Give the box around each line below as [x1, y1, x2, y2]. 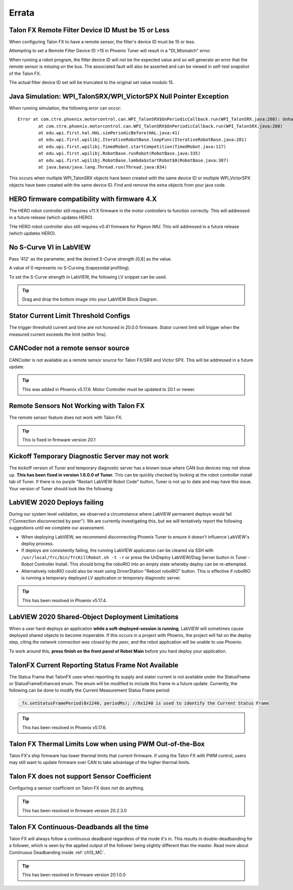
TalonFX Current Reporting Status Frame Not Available [9, 661, 179, 669]
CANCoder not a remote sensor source [9, 344, 129, 352]
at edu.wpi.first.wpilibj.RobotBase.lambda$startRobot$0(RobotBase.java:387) [38, 157, 229, 163]
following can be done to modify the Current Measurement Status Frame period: [9, 687, 170, 694]
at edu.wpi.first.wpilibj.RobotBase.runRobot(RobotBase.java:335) [38, 151, 201, 156]
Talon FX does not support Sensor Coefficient [9, 772, 151, 781]
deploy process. [21, 541, 54, 546]
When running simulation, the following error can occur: [9, 105, 122, 111]
